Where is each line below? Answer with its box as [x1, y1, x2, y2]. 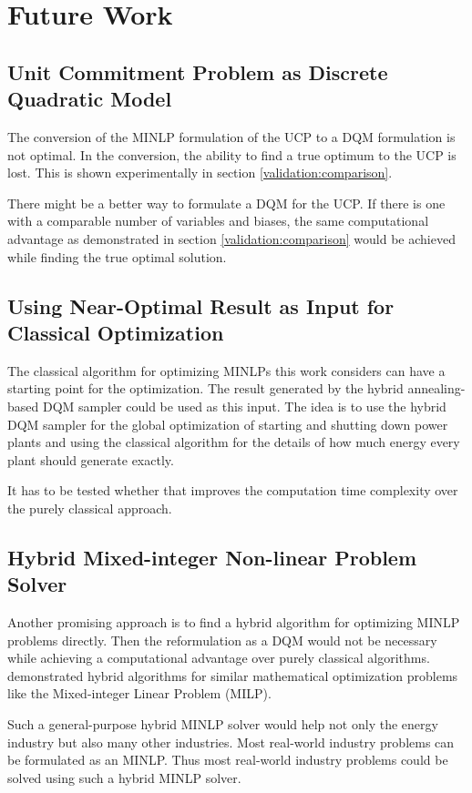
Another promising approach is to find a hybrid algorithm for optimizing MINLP [7, 613, 460, 632]
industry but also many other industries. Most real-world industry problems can [7, 732, 455, 751]
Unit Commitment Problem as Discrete [7, 57, 388, 86]
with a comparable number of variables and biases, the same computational [7, 211, 429, 230]
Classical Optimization [7, 318, 224, 346]
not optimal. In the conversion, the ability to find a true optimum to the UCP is [7, 145, 457, 164]
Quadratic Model [7, 85, 172, 113]
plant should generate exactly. [7, 450, 174, 469]
